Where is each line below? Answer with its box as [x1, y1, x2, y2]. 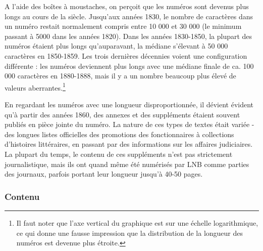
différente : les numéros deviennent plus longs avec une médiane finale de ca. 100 [5, 60, 254, 71]
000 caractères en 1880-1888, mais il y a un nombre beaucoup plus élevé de [5, 70, 236, 81]
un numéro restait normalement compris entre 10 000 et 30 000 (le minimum [5, 21, 242, 31]
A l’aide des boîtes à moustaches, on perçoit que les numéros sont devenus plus [5, 1, 249, 11]
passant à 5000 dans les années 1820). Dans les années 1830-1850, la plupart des [5, 30, 252, 41]
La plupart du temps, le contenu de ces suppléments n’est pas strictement [5, 148, 233, 159]
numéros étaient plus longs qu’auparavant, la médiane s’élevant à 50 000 [5, 40, 228, 51]
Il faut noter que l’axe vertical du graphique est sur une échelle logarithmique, [16, 217, 258, 228]
